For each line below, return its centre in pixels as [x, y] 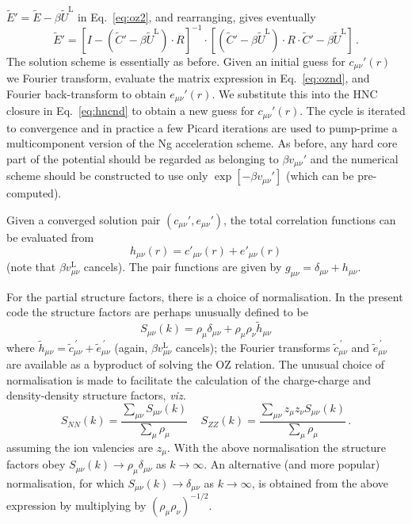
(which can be [320, 176]
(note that [31, 267]
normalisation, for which [65, 482]
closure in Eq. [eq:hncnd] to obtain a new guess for [130, 111]
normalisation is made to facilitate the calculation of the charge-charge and [189, 379]
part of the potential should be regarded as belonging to [143, 158]
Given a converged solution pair [84, 220]
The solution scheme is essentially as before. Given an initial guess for [176, 61]
